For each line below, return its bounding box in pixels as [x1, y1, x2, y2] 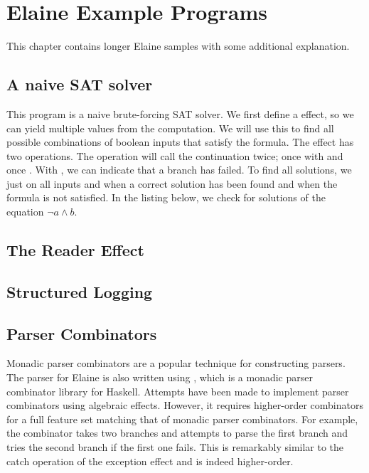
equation [6, 204, 44, 219]
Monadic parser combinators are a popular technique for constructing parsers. [6, 356, 346, 371]
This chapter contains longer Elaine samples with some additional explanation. [6, 38, 350, 53]
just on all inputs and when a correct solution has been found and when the [6, 176, 338, 191]
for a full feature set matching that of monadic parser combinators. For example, [6, 411, 358, 426]
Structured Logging [6, 280, 153, 302]
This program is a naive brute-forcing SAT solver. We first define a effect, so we [6, 106, 354, 121]
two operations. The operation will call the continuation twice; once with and [6, 148, 343, 163]
